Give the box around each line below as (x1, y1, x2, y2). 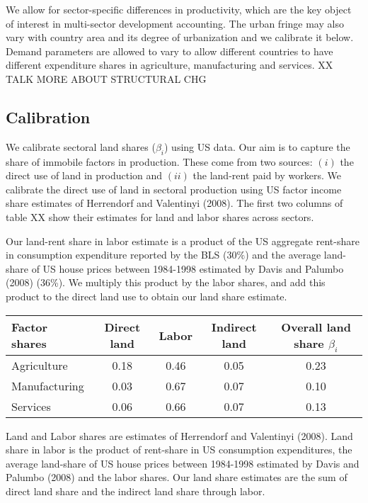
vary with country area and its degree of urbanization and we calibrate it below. (6, 30, 354, 45)
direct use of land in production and (6, 168, 163, 183)
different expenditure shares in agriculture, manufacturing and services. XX (6, 57, 333, 72)
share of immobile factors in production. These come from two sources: (6, 154, 313, 169)
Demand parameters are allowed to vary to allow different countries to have (6, 43, 333, 58)
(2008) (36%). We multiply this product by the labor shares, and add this (6, 275, 326, 290)
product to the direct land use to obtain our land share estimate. (6, 288, 287, 303)
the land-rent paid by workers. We (192, 168, 341, 183)
